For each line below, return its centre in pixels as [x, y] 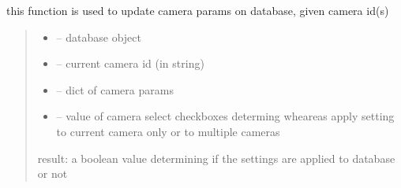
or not [52, 173]
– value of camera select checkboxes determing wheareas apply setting [225, 116]
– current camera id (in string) [130, 63]
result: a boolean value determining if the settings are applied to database [216, 158]
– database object [99, 37]
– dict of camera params [115, 89]
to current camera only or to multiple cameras [168, 131]
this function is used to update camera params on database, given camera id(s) [198, 10]
